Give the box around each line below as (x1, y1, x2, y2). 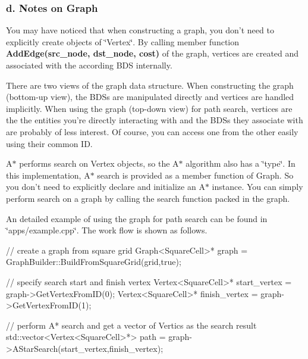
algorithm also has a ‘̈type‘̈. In (186, 157, 296, 170)
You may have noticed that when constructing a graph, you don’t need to (6, 24, 274, 36)
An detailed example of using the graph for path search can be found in (6, 212, 268, 224)
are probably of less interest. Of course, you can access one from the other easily (6, 125, 298, 138)
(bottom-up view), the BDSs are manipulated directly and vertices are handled (6, 90, 294, 103)
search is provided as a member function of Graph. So (97, 168, 294, 181)
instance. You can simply (212, 180, 303, 193)
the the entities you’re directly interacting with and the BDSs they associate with (6, 114, 303, 126)
